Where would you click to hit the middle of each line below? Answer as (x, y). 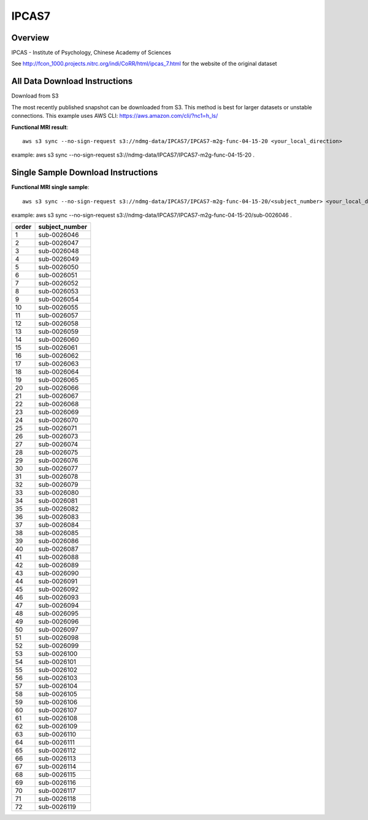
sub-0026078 (58, 477)
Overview (30, 38)
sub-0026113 (57, 759)
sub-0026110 (57, 735)
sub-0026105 (58, 694)
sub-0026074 (58, 444)
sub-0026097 (58, 630)
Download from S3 (35, 96)
